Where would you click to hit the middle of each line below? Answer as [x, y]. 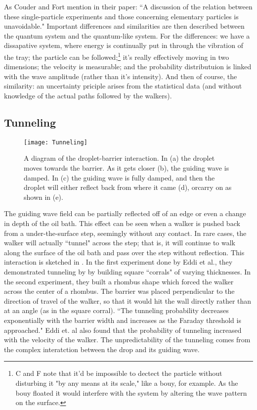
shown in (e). [43, 197]
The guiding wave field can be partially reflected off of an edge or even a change [125, 213]
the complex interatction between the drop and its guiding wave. [102, 349]
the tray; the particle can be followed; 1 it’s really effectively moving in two [117, 56]
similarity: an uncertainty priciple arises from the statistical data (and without [123, 86]
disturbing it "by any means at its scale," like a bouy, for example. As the [127, 383]
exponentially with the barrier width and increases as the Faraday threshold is [123, 320]
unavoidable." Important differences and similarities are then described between [124, 26]
